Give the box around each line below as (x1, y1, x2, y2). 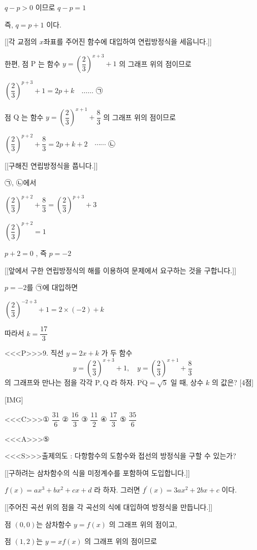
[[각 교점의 (5, 36, 37, 47)
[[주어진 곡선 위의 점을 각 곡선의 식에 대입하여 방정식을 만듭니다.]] (5, 502, 213, 512)
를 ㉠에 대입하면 (26, 282, 78, 293)
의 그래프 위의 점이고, (109, 518, 177, 529)
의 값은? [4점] (212, 377, 254, 388)
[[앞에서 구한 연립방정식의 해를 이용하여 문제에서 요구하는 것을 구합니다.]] (5, 265, 237, 275)
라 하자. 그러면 (94, 484, 140, 495)
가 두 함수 (101, 348, 133, 358)
